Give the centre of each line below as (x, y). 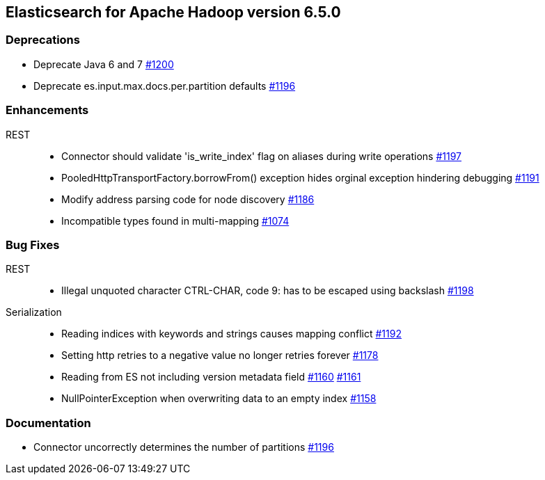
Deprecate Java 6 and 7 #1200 (104, 64)
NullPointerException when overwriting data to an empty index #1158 (219, 399)
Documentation (48, 423)
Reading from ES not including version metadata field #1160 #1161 (211, 377)
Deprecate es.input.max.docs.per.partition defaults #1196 (165, 86)
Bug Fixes (33, 245)
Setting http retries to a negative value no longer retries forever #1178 (220, 355)
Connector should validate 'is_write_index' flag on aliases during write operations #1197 (261, 156)
